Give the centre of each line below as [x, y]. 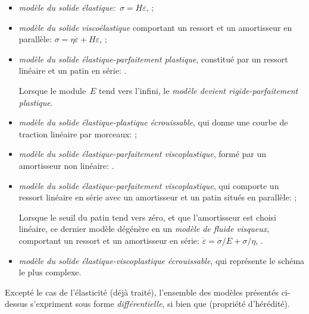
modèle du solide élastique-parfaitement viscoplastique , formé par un [143, 154]
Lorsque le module [52, 90]
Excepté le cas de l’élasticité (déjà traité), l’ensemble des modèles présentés [142, 292]
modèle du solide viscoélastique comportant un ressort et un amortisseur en [155, 27]
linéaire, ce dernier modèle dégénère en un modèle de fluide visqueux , [144, 229]
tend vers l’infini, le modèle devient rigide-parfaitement [199, 90]
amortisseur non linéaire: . [66, 165]
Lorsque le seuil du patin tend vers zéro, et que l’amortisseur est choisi [147, 217]
